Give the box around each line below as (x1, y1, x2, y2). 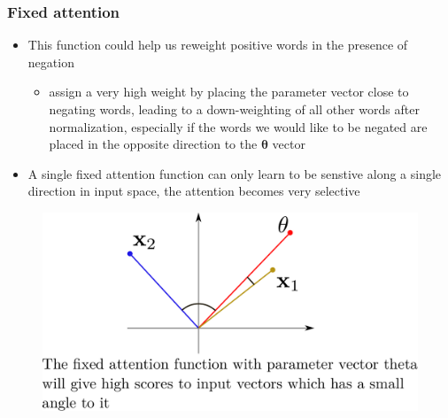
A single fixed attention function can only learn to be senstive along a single (27, 164, 442, 182)
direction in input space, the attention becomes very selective (27, 182, 360, 200)
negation (27, 52, 74, 71)
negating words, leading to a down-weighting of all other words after (49, 100, 420, 118)
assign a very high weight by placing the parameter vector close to (49, 82, 409, 101)
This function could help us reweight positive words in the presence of (27, 35, 408, 54)
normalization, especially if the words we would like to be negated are (49, 117, 428, 135)
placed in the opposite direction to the (49, 135, 258, 153)
